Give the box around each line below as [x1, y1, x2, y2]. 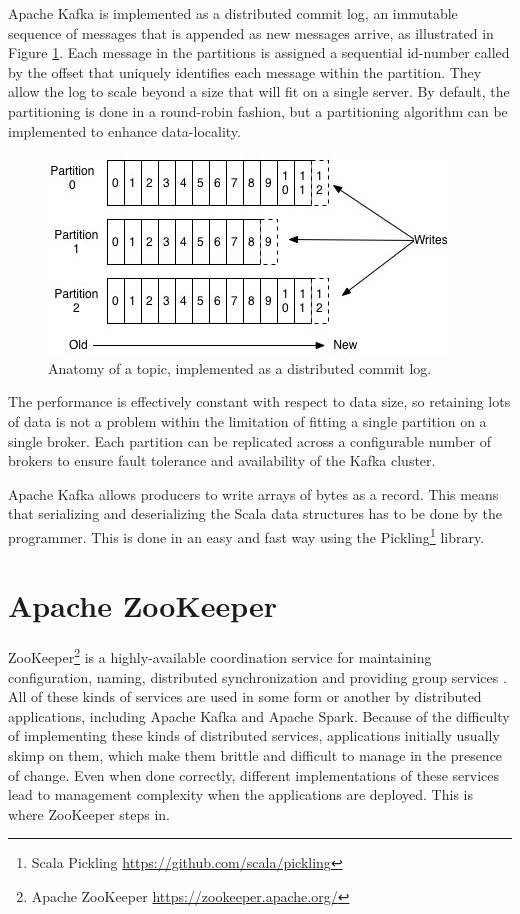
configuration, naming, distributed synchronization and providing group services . [8, 666, 507, 687]
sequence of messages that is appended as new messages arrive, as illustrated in [8, 22, 494, 43]
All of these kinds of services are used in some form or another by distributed [8, 686, 482, 707]
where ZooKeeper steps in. [8, 803, 170, 824]
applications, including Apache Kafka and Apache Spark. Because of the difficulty [8, 705, 510, 726]
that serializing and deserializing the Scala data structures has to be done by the [8, 503, 503, 524]
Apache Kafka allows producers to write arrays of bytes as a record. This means [8, 483, 499, 504]
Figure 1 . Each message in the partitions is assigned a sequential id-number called [8, 42, 510, 63]
